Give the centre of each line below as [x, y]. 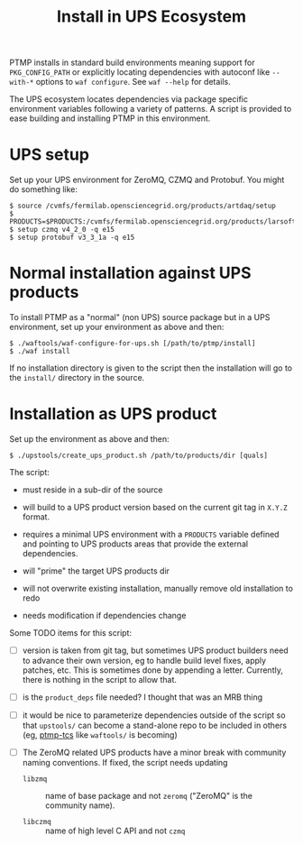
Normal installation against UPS [130, 273]
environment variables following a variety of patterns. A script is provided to [151, 109]
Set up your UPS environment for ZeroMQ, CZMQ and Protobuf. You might [147, 180]
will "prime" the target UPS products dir [96, 571]
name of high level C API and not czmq [115, 831]
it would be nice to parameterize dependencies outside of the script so [154, 715]
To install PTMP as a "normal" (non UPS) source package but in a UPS [140, 317]
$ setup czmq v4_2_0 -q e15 [62, 230]
